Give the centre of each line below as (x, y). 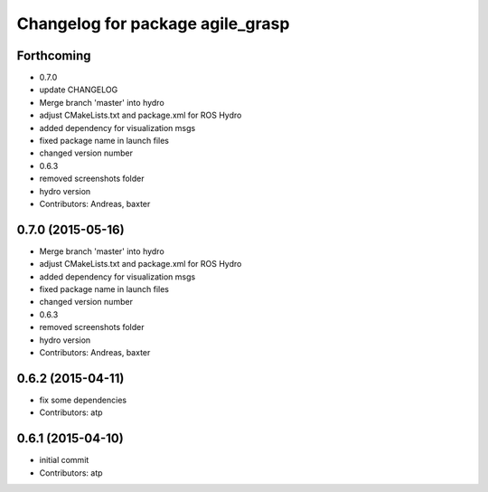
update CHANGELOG (79, 90)
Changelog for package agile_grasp (153, 24)
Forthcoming (54, 56)
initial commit (64, 460)
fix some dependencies (83, 400)
